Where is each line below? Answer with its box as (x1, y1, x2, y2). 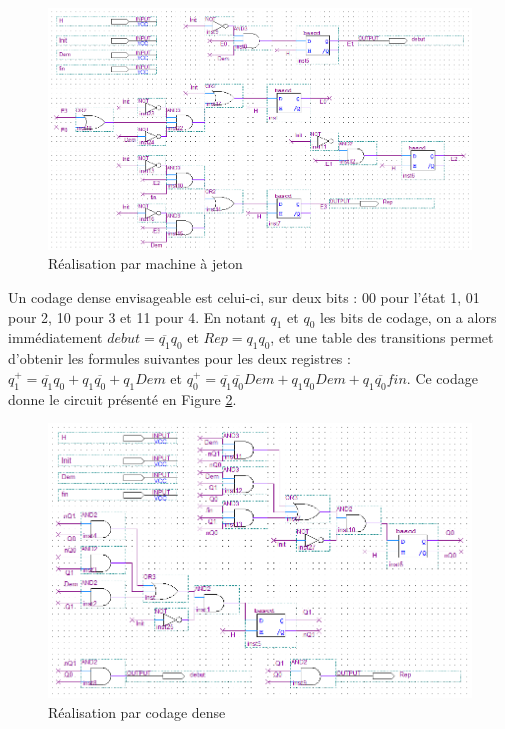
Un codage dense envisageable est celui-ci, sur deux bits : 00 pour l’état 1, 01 (8, 286, 480, 307)
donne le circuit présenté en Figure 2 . (8, 388, 237, 409)
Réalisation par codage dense (48, 701, 226, 722)
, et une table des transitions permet (270, 327, 494, 348)
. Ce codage (406, 367, 478, 388)
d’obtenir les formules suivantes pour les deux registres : (8, 348, 351, 369)
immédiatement (8, 327, 103, 348)
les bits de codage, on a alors (320, 306, 497, 327)
